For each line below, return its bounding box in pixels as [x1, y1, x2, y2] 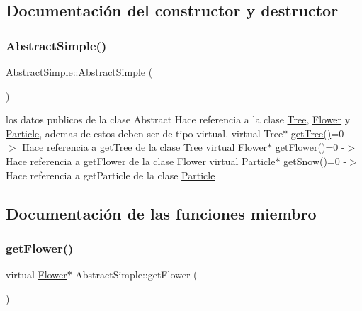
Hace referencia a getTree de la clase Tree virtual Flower [22, 140, 268, 154]
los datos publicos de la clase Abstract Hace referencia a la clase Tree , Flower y [6, 112, 351, 127]
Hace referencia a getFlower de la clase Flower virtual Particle [6, 153, 276, 168]
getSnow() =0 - [283, 153, 347, 168]
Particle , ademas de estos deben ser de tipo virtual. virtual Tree [6, 125, 283, 140]
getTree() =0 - [290, 125, 351, 140]
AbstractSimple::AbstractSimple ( [6, 64, 153, 79]
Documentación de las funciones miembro [6, 202, 317, 224]
